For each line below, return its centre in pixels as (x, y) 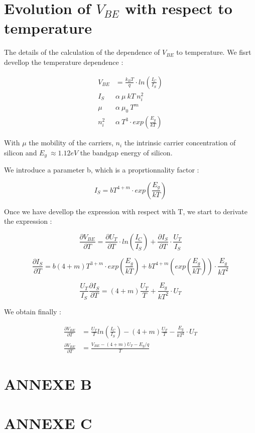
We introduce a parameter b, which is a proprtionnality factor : (102, 170)
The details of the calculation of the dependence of (82, 52)
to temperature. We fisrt (214, 52)
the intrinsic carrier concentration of (180, 143)
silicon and (21, 152)
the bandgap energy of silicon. (126, 152)
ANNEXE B (48, 383)
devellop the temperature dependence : (64, 62)
